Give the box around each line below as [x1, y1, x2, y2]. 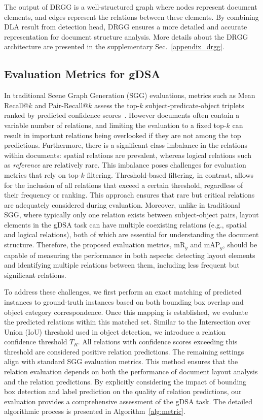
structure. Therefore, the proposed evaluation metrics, [4, 239, 172, 250]
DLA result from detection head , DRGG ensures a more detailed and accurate [4, 21, 247, 32]
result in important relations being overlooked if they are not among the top [4, 130, 241, 140]
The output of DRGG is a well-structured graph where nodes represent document [4, 2, 257, 12]
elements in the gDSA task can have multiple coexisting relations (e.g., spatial [4, 219, 247, 230]
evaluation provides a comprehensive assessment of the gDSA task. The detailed [4, 396, 252, 406]
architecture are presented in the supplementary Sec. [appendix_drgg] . [4, 41, 224, 52]
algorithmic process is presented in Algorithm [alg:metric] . [4, 406, 185, 416]
